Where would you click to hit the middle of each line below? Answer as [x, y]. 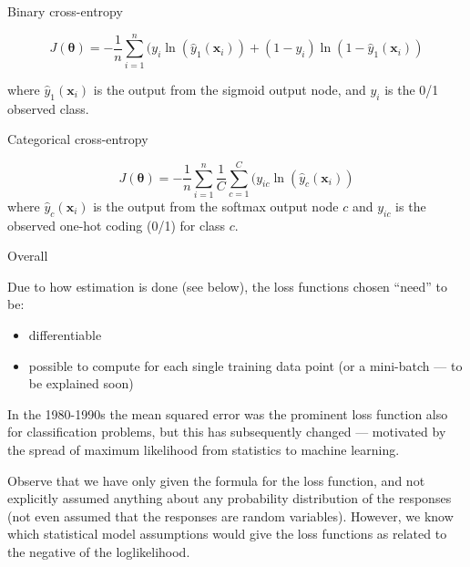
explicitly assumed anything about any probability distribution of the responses [230, 498]
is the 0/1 [412, 89]
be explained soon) [81, 383]
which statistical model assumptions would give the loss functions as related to [227, 534]
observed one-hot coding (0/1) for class [117, 225]
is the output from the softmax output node [216, 206]
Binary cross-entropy [65, 11]
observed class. [48, 108]
